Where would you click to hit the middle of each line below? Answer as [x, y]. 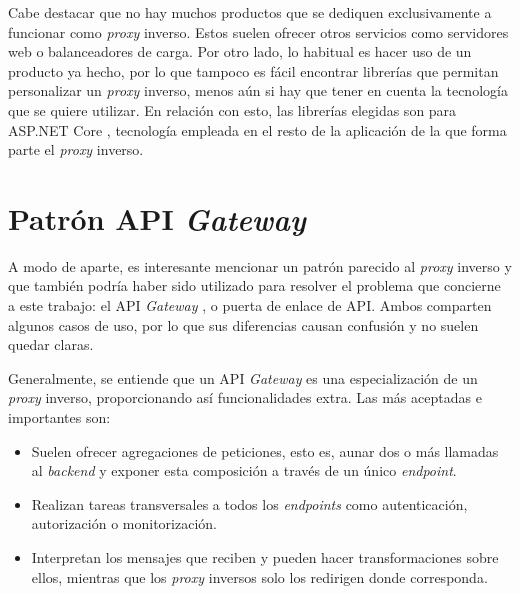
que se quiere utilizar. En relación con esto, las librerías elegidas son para [232, 109]
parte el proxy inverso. [76, 149]
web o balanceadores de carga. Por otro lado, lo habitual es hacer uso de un [240, 51]
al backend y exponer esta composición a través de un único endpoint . [244, 470]
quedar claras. [51, 344]
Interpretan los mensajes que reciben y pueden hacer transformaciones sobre [265, 557]
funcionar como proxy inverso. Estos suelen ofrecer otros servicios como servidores [258, 31]
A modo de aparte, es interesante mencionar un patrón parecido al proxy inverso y [260, 265]
